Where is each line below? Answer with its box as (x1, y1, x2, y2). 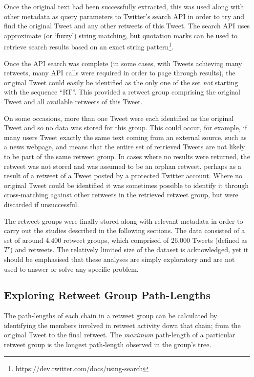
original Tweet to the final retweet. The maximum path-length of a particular (4, 330, 235, 340)
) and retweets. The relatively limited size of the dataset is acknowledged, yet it (10, 244, 249, 255)
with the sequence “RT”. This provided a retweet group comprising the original (4, 87, 240, 97)
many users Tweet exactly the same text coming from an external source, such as (4, 132, 247, 142)
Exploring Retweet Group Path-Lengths (4, 287, 211, 303)
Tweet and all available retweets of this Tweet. (4, 96, 143, 106)
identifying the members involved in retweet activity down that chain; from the (4, 320, 241, 330)
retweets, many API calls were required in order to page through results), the (4, 68, 235, 78)
